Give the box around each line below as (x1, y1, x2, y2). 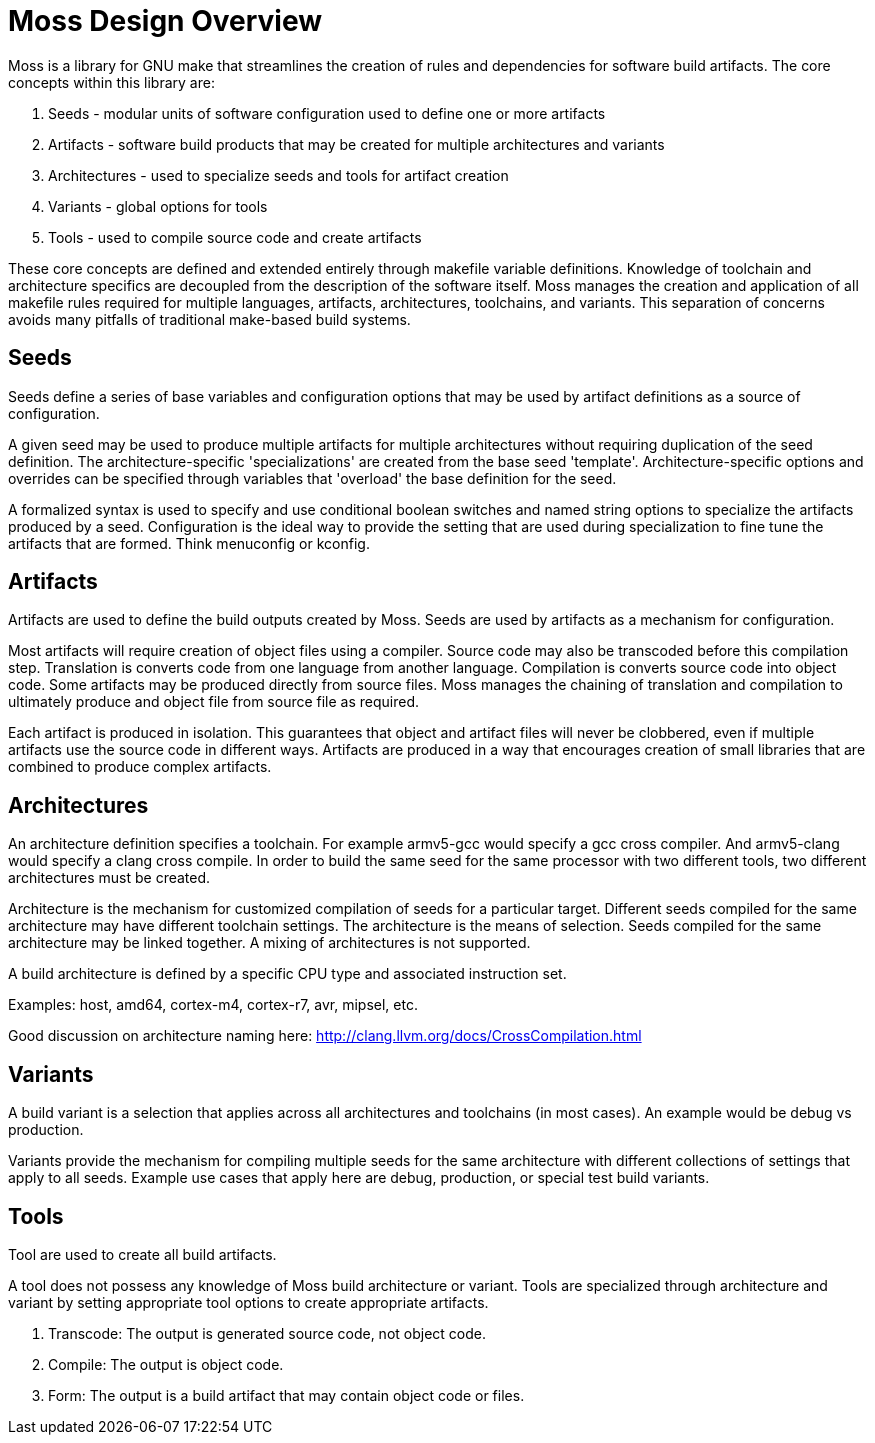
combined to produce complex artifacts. (8, 758, 272, 776)
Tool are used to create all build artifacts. (8, 1245, 277, 1263)
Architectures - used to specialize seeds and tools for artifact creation (48, 166, 509, 184)
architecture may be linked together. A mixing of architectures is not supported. (8, 934, 531, 952)
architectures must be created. (8, 869, 211, 887)
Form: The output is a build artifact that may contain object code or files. (48, 1386, 525, 1404)
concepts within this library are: (8, 73, 215, 91)
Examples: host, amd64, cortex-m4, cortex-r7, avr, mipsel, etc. (8, 996, 418, 1014)
